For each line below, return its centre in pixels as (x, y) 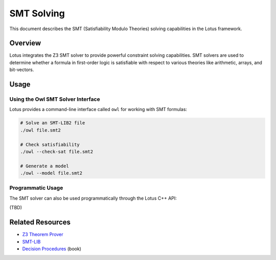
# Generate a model (44, 166)
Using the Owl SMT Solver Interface (55, 99)
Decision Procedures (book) (52, 249)
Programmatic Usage (36, 188)
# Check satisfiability (50, 144)
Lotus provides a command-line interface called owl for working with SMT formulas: (98, 110)
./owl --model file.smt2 (51, 173)
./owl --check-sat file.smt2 (57, 151)
